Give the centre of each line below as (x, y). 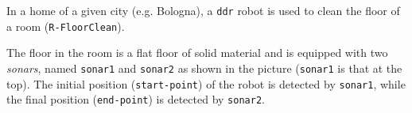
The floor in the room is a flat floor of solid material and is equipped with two (197, 53)
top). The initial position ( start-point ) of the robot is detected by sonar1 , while (206, 83)
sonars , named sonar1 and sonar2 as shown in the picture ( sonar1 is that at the (204, 68)
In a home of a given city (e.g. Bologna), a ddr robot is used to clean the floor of (203, 10)
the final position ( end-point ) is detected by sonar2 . (136, 99)
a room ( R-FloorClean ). (66, 26)
